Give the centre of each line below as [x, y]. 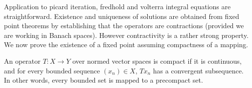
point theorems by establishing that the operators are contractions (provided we [124, 26]
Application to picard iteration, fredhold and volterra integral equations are [117, 6]
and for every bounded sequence [52, 70]
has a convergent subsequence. [198, 70]
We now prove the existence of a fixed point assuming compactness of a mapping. [126, 44]
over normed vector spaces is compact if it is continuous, [157, 61]
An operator [22, 61]
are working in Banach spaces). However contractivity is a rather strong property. [126, 35]
